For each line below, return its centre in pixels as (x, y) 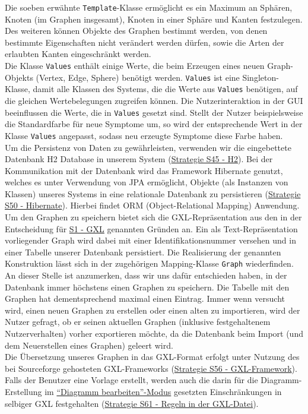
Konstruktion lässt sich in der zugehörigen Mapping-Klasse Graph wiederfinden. (149, 263)
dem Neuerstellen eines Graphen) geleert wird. (89, 345)
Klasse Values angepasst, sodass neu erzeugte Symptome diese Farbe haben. (144, 135)
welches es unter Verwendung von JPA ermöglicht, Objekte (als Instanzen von (147, 182)
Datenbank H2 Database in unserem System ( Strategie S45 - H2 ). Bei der (139, 159)
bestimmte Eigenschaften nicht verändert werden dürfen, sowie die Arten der (145, 42)
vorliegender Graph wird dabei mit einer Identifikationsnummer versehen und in (150, 240)
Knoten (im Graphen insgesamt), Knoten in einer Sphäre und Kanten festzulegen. (154, 19)
